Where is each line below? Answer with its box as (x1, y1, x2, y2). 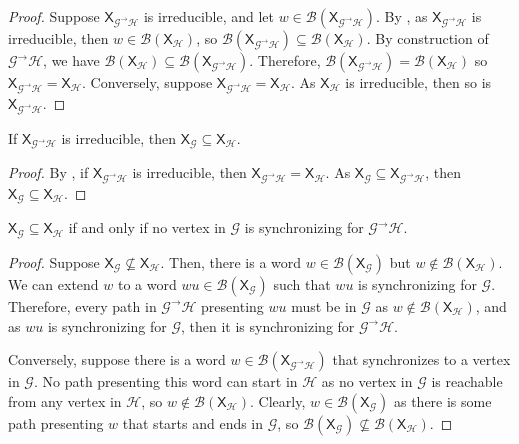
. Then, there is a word (160, 251, 302, 272)
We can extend (8, 273, 99, 294)
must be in (291, 295, 357, 316)
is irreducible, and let (143, 6, 275, 26)
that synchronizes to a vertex (332, 349, 511, 370)
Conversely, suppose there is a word (8, 349, 226, 370)
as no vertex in (321, 371, 413, 392)
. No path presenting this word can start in (33, 371, 298, 392)
